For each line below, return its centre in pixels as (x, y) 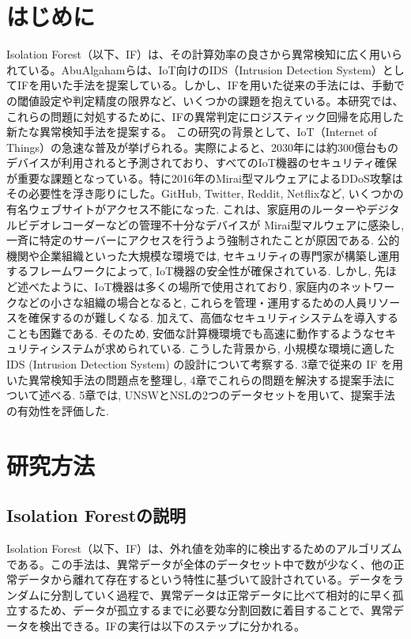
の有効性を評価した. (58, 410)
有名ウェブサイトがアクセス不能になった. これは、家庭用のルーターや (187, 209)
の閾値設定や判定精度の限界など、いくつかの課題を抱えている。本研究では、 (205, 100)
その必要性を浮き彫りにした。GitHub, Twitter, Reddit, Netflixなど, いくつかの (205, 193)
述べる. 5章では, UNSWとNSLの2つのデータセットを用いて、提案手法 (217, 395)
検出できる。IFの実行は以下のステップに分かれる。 (172, 625)
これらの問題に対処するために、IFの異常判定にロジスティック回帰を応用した (205, 116)
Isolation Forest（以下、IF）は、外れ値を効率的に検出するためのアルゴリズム (204, 548)
